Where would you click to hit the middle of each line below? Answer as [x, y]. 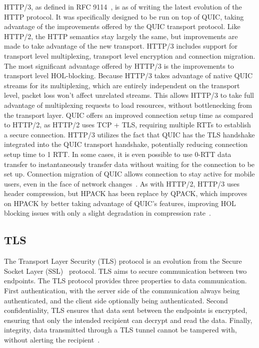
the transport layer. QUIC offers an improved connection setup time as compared [129, 115]
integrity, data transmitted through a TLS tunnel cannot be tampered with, [120, 330]
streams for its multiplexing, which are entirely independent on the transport [122, 85]
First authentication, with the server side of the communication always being [122, 291]
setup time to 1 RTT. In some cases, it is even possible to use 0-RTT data [118, 154]
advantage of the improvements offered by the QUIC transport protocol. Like [122, 26]
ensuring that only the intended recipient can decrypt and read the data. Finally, [128, 320]
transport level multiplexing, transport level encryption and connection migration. [130, 55]
